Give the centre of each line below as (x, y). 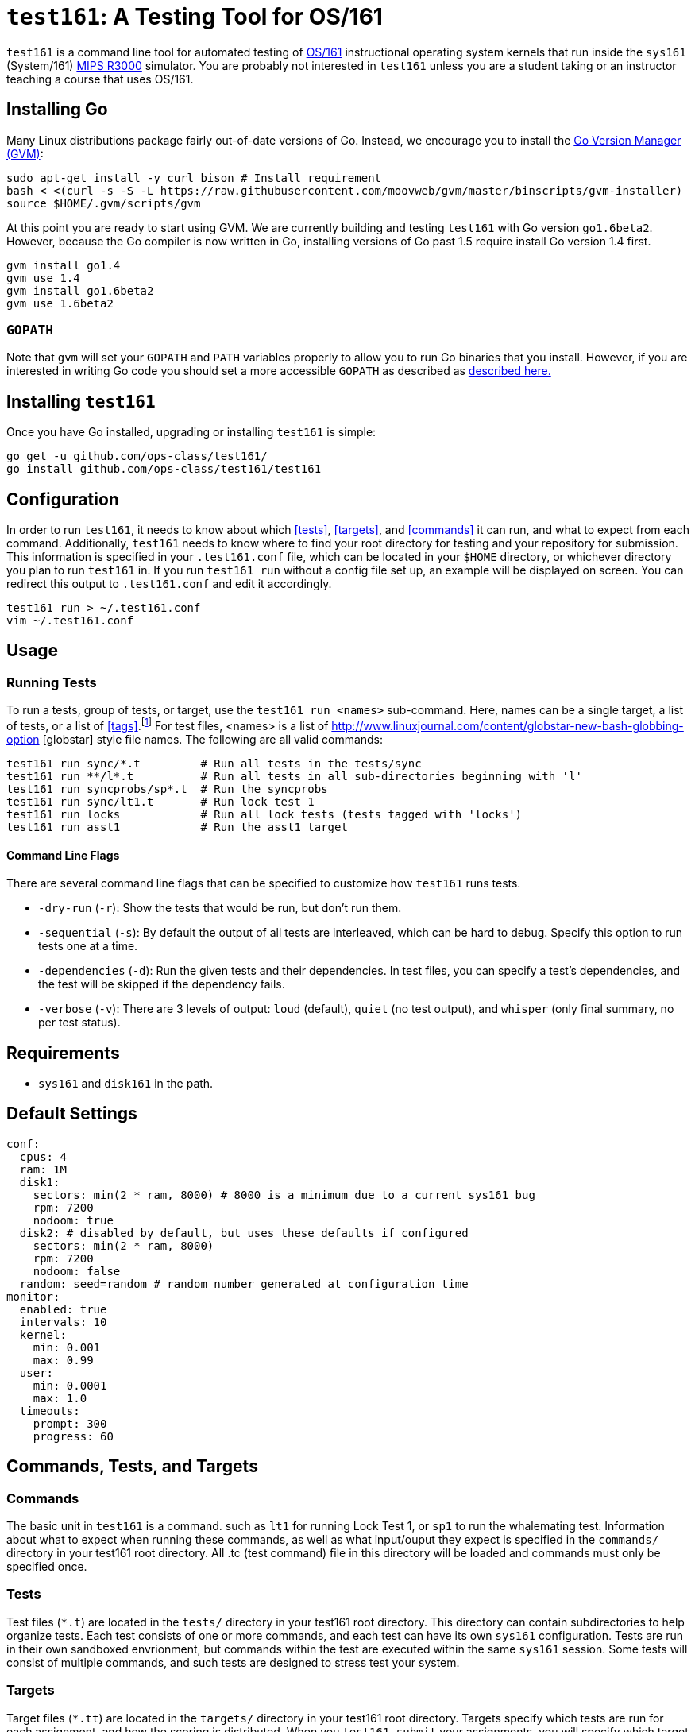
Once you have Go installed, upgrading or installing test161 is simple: (191, 432)
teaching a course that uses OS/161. (100, 79)
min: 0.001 (67, 1347)
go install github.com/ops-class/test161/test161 (164, 469)
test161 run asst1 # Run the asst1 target (177, 827)
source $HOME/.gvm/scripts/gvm (104, 203)
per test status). (79, 1023)
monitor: (33, 1296)
